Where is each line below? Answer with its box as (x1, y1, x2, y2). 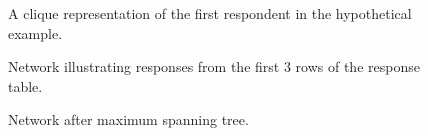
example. (8, 22, 63, 43)
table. (8, 75, 43, 96)
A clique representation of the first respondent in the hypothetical (8, 3, 412, 23)
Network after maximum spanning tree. (8, 109, 249, 130)
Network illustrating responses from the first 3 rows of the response (8, 56, 420, 77)
